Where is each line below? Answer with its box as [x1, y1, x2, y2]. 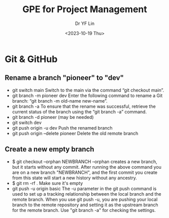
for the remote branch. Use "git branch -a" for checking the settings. [12, 207, 156, 213]
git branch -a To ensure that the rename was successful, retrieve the [12, 103, 156, 109]
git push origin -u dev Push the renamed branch [12, 124, 113, 131]
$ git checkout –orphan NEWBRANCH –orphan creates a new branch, [12, 159, 158, 165]
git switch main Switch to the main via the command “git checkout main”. [12, 87, 164, 93]
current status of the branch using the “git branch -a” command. [12, 108, 147, 115]
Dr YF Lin [75, 20, 95, 26]
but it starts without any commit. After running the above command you [12, 164, 162, 170]
